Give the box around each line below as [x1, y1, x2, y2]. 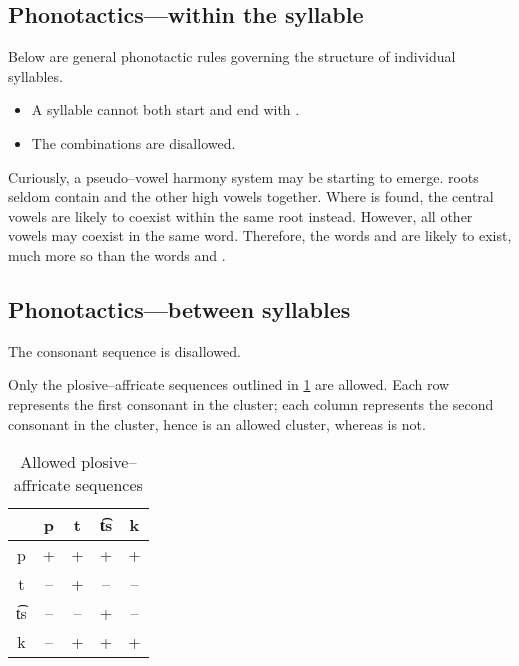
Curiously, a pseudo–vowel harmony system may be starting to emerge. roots [8, 166, 479, 187]
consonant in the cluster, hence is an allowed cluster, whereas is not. [8, 413, 426, 434]
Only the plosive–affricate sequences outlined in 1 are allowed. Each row [8, 374, 450, 395]
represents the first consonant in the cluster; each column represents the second [8, 393, 494, 414]
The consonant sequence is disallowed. [8, 340, 241, 361]
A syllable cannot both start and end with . [31, 99, 300, 120]
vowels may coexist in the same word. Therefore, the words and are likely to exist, [8, 225, 512, 246]
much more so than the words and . [8, 244, 226, 265]
